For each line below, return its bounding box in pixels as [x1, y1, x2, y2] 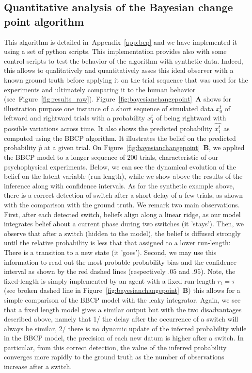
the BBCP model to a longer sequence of [4, 152, 125, 162]
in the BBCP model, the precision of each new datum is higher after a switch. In [4, 333, 244, 343]
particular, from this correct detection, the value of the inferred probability [4, 342, 227, 352]
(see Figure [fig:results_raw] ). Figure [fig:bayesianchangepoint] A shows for [4, 94, 232, 104]
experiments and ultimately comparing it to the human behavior [4, 84, 196, 94]
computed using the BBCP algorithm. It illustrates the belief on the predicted [4, 133, 236, 143]
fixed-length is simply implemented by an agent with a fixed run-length [4, 275, 216, 286]
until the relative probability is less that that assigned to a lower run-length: [4, 237, 231, 248]
